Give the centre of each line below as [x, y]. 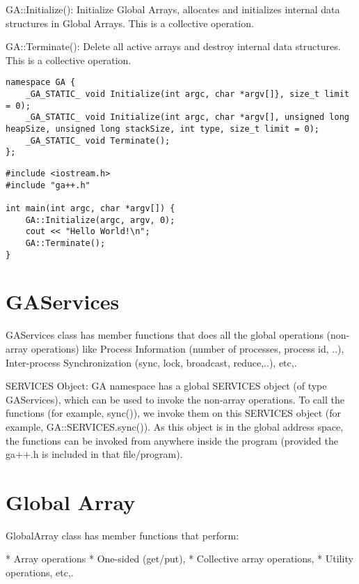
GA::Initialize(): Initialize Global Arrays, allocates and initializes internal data [173, 9]
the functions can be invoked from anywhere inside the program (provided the [172, 440]
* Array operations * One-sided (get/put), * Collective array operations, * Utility [179, 559]
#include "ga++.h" [48, 185]
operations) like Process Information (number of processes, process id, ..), [188, 348]
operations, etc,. [40, 572]
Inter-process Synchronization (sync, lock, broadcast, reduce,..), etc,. [151, 362]
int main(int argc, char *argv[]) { [90, 208]
